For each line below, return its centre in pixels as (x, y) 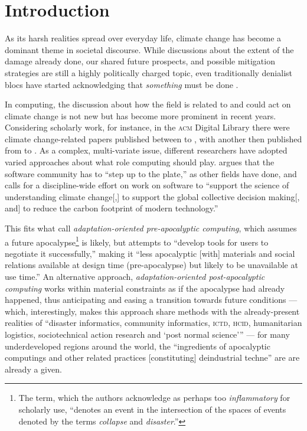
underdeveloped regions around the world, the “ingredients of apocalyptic (138, 346)
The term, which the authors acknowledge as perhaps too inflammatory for (154, 398)
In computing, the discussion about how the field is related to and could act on (148, 104)
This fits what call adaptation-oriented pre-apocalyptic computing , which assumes (151, 228)
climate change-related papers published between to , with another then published (153, 138)
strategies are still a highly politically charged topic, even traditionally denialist (149, 72)
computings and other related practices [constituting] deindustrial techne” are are (152, 357)
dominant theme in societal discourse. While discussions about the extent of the (149, 49)
